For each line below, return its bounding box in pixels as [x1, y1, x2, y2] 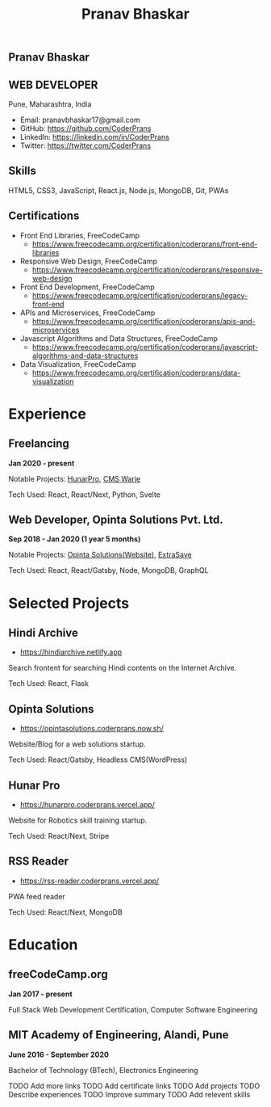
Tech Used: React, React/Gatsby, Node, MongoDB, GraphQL [8, 566, 209, 575]
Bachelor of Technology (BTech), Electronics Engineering [8, 1065, 199, 1075]
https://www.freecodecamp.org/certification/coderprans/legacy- [31, 290, 248, 300]
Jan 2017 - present [8, 989, 73, 999]
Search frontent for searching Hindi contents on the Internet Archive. [8, 663, 237, 673]
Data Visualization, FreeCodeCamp [19, 359, 137, 368]
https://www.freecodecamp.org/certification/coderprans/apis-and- [31, 316, 256, 326]
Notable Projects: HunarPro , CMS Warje [8, 474, 141, 483]
